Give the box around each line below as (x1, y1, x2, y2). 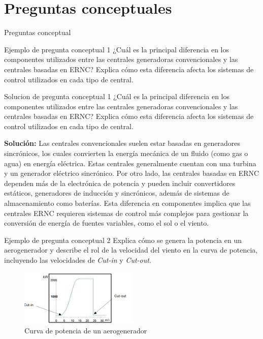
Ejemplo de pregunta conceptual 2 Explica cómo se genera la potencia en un (4, 234, 242, 245)
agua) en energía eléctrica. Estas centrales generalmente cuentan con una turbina (4, 158, 256, 168)
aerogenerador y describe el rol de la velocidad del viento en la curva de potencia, (4, 244, 258, 255)
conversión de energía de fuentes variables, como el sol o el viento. (4, 218, 209, 228)
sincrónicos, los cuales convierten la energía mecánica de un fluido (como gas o (4, 148, 248, 159)
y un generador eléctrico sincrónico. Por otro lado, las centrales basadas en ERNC (4, 168, 259, 178)
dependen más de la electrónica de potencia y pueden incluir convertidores (4, 177, 236, 188)
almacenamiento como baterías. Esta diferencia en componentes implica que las (4, 198, 251, 208)
